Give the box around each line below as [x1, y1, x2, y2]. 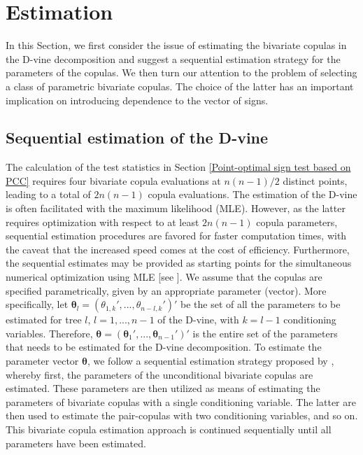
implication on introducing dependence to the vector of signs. [6, 92, 269, 107]
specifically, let [6, 297, 69, 311]
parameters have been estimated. [6, 435, 146, 450]
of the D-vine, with [157, 312, 239, 327]
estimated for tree [6, 312, 82, 327]
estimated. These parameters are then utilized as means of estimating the [6, 381, 320, 395]
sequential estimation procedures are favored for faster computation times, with [6, 228, 347, 243]
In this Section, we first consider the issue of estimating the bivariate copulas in [6, 38, 347, 52]
